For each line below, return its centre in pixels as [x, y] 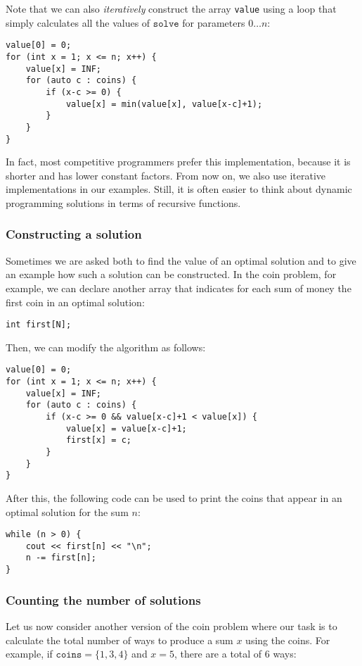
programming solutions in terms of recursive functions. [123, 202]
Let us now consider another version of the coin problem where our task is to [172, 626]
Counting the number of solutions [103, 599]
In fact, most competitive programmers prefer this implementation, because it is [178, 162]
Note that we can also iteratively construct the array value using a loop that [171, 8]
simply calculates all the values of [78, 22]
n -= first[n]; [61, 558]
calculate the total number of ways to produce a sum [119, 640]
